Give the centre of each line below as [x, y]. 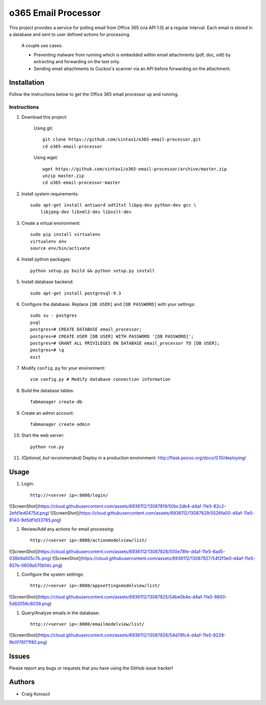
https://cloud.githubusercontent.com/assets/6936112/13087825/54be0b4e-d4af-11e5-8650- [133, 596]
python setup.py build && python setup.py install [93, 271]
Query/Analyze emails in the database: [61, 613]
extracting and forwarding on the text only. [77, 62]
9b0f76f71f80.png [28, 642]
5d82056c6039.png [30, 604]
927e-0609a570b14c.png [35, 565]
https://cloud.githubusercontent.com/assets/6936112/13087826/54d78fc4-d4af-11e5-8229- [132, 635]
